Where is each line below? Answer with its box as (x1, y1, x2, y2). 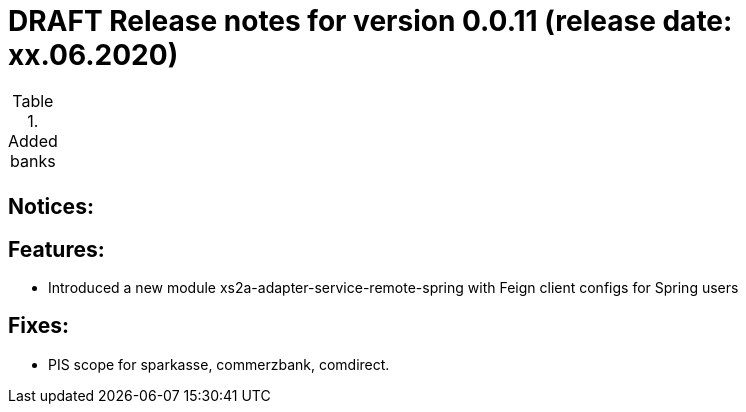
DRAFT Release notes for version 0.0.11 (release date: (8, 4, 733, 38)
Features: (8, 236, 105, 262)
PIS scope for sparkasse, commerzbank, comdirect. (48, 355, 390, 373)
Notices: (8, 194, 94, 220)
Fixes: (8, 313, 70, 339)
